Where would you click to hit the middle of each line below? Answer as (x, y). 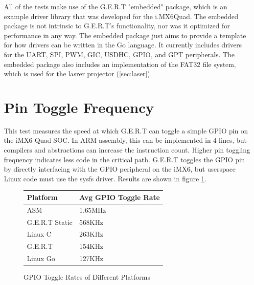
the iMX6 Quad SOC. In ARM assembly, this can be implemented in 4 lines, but (125, 140)
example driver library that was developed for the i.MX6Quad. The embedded (121, 16)
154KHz (91, 246)
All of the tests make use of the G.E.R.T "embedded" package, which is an (116, 6)
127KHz (91, 258)
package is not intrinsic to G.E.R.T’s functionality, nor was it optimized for (117, 26)
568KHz (91, 222)
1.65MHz (93, 209)
